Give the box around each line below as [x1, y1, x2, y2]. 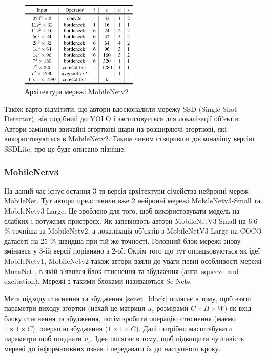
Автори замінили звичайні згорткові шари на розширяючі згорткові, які [4, 123, 227, 134]
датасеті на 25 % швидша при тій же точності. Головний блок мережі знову [4, 235, 241, 246]
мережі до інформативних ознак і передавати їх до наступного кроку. [4, 343, 221, 353]
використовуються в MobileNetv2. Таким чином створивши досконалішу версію [4, 133, 254, 144]
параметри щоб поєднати [4, 333, 82, 344]
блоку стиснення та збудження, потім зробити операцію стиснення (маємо [4, 313, 236, 324]
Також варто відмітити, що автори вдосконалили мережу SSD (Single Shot [4, 103, 237, 114]
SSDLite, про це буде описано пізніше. [4, 143, 126, 154]
